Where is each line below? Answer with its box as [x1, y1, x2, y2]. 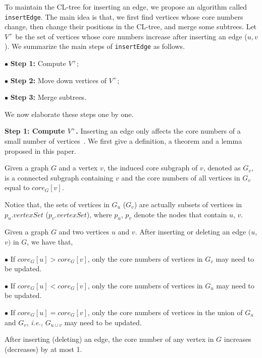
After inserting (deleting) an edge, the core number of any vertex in [5, 334, 214, 344]
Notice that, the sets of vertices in [5, 199, 110, 210]
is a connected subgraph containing [5, 172, 114, 183]
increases [224, 334, 251, 344]
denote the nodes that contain [134, 209, 227, 219]
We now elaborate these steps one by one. [5, 108, 134, 119]
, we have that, [27, 236, 73, 247]
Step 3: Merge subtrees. [10, 92, 87, 102]
